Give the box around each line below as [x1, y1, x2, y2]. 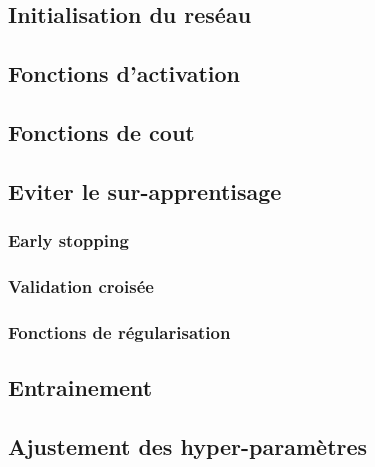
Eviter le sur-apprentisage [8, 175, 282, 206]
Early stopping [8, 228, 129, 253]
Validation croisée [8, 273, 154, 298]
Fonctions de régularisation [8, 319, 231, 344]
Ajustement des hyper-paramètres [8, 430, 368, 461]
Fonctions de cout [8, 116, 195, 147]
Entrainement [8, 372, 153, 403]
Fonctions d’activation [8, 58, 240, 89]
